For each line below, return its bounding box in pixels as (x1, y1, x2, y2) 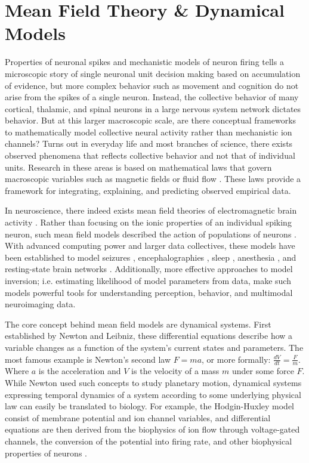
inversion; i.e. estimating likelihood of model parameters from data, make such (5, 274, 291, 286)
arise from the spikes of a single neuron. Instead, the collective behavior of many (5, 91, 299, 103)
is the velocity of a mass (131, 365, 220, 377)
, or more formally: (202, 353, 271, 365)
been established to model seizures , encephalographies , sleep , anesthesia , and (5, 251, 296, 263)
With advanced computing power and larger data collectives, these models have (5, 239, 295, 252)
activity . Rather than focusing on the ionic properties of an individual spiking (5, 216, 292, 229)
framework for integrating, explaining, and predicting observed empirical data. (5, 184, 291, 196)
